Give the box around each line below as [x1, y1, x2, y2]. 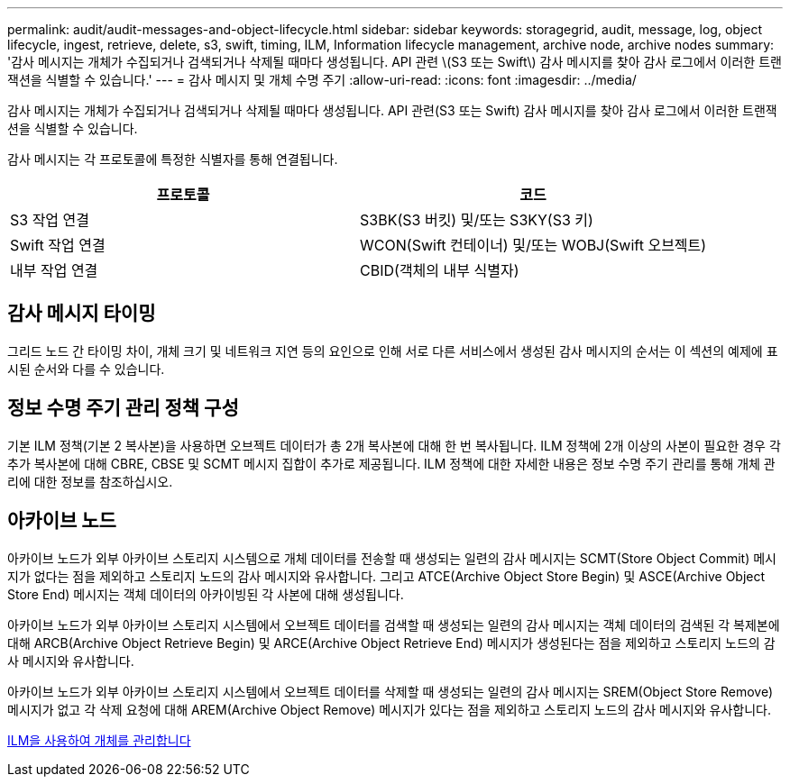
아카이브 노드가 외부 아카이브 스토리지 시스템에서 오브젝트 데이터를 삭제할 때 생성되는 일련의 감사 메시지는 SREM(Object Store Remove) [7, 683, 774, 699]
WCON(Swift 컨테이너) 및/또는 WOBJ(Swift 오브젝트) [360, 236, 707, 254]
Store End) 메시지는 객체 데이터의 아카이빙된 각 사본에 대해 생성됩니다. [7, 586, 404, 602]
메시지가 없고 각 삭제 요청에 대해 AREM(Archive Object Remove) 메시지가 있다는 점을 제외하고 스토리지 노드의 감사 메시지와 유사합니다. [7, 701, 771, 717]
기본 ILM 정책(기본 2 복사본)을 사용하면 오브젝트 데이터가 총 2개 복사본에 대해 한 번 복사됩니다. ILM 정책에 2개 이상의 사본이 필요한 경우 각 [7, 437, 781, 453]
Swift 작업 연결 [10, 236, 106, 254]
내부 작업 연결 [10, 261, 98, 279]
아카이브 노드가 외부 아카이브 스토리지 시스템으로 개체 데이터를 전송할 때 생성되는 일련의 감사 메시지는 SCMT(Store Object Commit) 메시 [7, 550, 776, 566]
